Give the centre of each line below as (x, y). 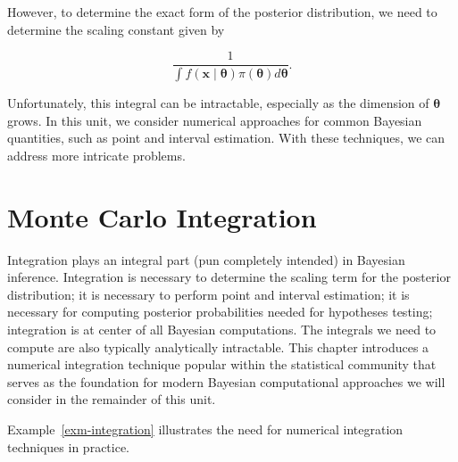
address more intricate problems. (96, 155)
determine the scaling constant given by (116, 29)
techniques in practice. (69, 446)
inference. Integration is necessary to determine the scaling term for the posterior (229, 277)
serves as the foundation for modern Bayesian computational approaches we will (226, 381)
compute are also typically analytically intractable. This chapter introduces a (218, 346)
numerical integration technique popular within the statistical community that (222, 364)
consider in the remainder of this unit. (112, 399)
